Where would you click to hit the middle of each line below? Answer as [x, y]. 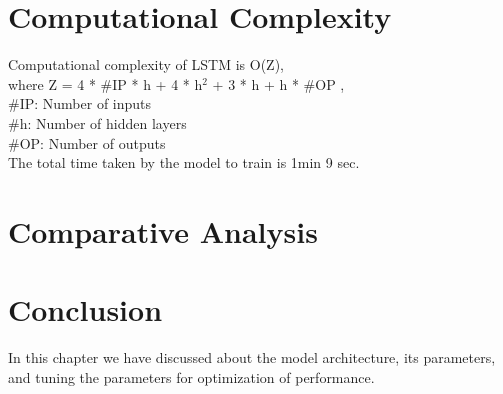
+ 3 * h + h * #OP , [278, 83]
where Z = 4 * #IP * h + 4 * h [105, 83]
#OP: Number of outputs [87, 142]
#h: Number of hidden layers [97, 122]
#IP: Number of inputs [80, 103]
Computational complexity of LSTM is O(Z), [146, 64]
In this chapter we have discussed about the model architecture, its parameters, [252, 357]
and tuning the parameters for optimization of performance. [191, 376]
